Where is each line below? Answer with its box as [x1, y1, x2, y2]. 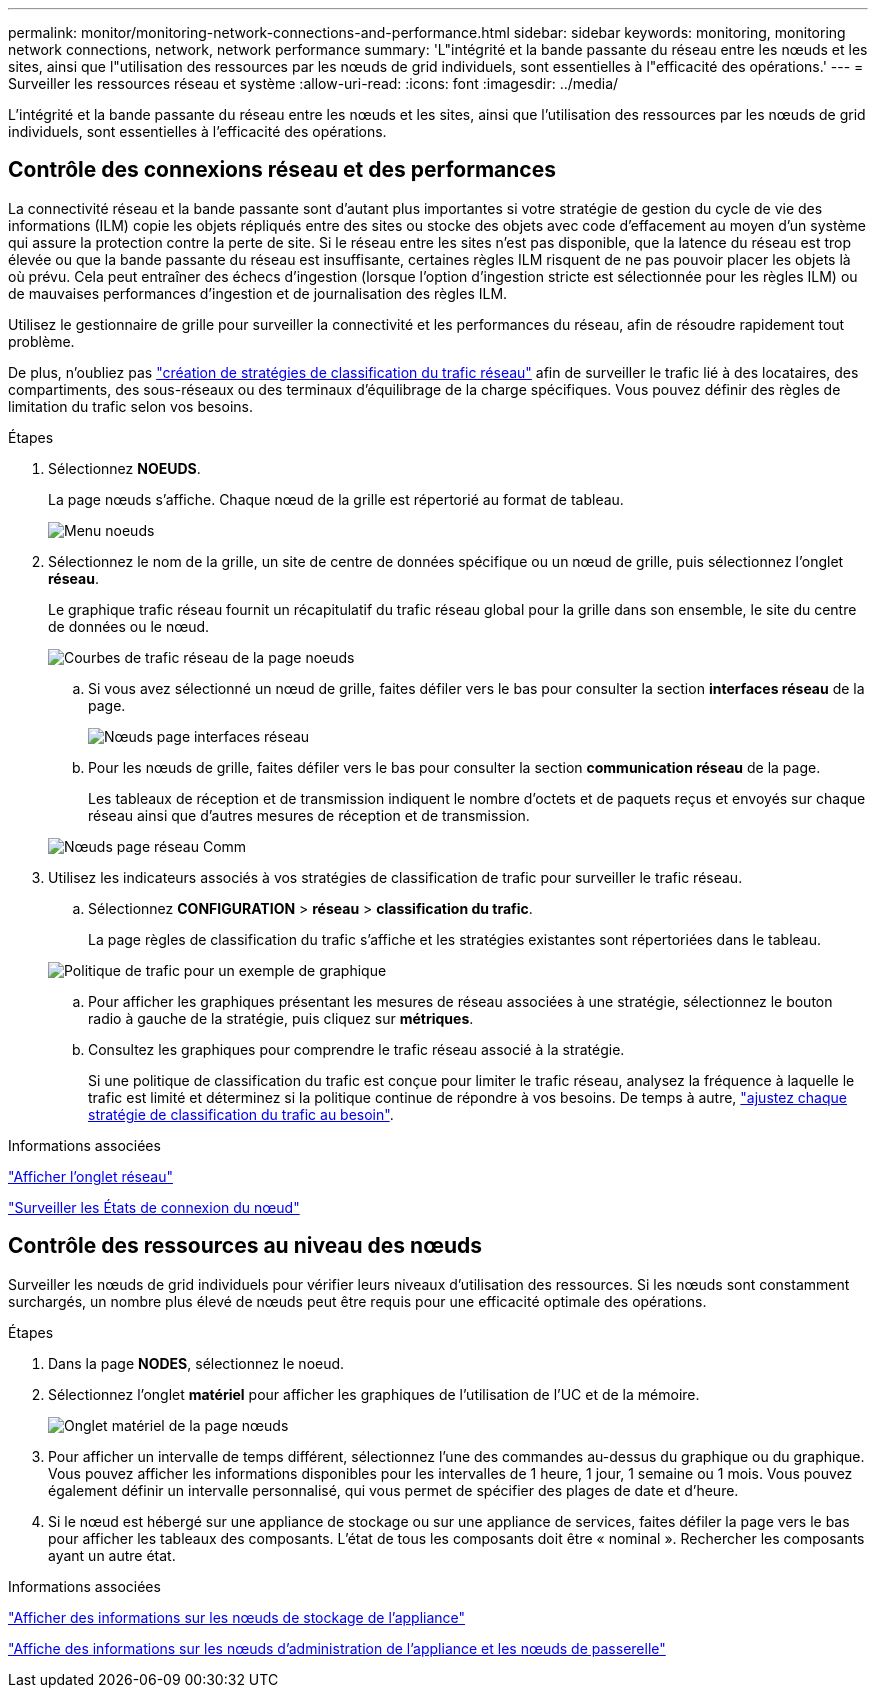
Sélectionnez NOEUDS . [48, 459, 201, 477]
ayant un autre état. [48, 1546, 176, 1564]
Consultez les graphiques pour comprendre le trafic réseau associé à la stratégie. [88, 1040, 625, 1058]
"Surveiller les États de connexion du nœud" [8, 1198, 300, 1216]
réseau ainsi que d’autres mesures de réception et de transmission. [88, 806, 530, 824]
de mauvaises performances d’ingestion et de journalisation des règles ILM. [8, 284, 508, 302]
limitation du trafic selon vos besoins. [8, 397, 253, 415]
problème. [8, 332, 75, 350]
